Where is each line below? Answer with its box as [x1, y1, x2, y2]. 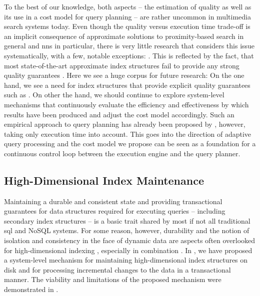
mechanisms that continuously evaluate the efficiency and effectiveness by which [4, 99, 249, 109]
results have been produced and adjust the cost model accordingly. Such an [4, 109, 234, 119]
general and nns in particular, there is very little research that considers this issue [4, 40, 255, 51]
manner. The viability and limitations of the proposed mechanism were [4, 274, 221, 285]
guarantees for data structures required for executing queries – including [4, 206, 225, 216]
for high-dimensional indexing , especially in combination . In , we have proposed [4, 245, 252, 255]
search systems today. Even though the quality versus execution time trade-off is [4, 21, 250, 31]
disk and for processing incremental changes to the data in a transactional [4, 264, 231, 275]
